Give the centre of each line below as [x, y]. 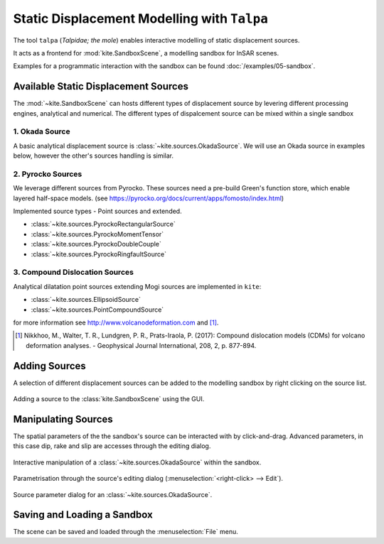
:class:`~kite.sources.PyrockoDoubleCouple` [96, 244]
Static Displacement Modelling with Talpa [140, 18]
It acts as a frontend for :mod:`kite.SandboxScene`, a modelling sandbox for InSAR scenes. [146, 53]
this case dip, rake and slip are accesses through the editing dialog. [112, 446]
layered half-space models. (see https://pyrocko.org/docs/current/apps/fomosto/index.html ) [149, 198]
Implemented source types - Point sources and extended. [97, 211]
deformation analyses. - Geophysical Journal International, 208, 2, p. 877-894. [141, 345]
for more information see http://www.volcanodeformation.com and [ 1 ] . [116, 322]
